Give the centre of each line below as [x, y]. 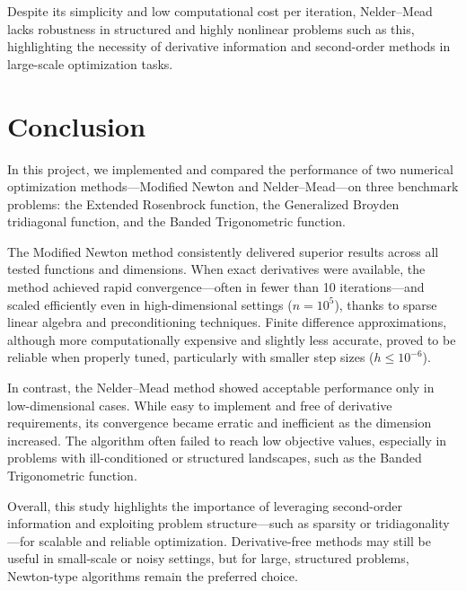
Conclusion [77, 125]
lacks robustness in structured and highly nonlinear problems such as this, [211, 28]
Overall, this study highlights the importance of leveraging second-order [205, 505]
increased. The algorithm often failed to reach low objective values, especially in [227, 440]
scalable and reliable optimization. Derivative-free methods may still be [235, 540]
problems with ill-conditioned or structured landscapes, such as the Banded [215, 458]
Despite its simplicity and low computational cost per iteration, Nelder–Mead [220, 11]
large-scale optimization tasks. [90, 63]
